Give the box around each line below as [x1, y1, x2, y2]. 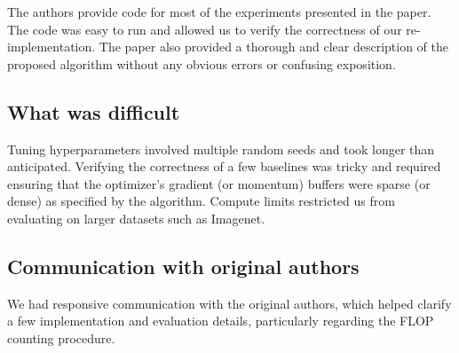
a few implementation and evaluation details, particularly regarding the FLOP [7, 311, 434, 330]
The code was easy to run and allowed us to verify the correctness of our [7, 20, 402, 38]
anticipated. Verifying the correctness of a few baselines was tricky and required [7, 157, 441, 176]
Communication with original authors [7, 252, 360, 279]
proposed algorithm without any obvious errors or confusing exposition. [7, 54, 396, 73]
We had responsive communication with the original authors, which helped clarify [7, 294, 452, 312]
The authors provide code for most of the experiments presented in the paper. [7, 3, 431, 20]
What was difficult [7, 98, 180, 125]
